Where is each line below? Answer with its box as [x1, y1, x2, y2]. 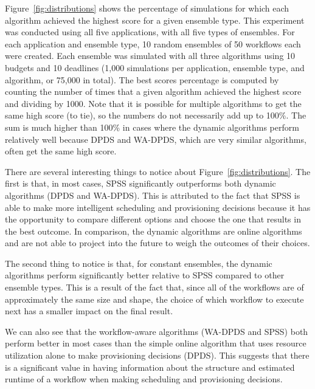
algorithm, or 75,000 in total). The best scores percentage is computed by [5, 73, 279, 86]
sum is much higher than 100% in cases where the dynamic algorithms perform [5, 120, 299, 133]
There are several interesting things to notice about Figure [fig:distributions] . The [5, 165, 311, 177]
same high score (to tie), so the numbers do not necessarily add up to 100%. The [5, 109, 306, 122]
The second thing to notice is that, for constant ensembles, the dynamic [5, 256, 272, 269]
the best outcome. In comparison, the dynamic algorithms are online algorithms [5, 224, 302, 237]
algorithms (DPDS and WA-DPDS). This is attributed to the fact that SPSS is [5, 188, 300, 201]
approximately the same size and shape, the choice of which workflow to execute [5, 292, 304, 305]
